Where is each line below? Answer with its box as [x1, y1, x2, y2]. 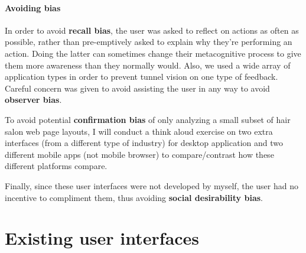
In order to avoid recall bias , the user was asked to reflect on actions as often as [5, 24, 299, 36]
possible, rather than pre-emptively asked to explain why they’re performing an [5, 35, 292, 48]
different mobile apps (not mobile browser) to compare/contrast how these [5, 148, 274, 160]
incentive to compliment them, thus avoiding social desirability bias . [5, 191, 263, 203]
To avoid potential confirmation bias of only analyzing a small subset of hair [5, 113, 291, 125]
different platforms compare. [5, 160, 108, 172]
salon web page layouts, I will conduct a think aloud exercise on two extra [5, 125, 273, 137]
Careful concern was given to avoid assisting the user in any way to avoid [5, 82, 270, 94]
